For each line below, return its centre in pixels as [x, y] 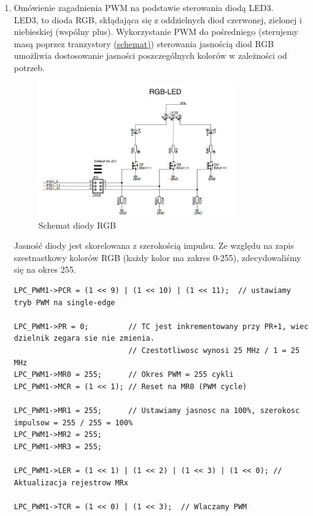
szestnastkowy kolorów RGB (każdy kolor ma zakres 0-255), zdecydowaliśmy [157, 257]
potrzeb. [29, 67]
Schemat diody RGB [77, 225]
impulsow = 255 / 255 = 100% [73, 423]
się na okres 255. [45, 269]
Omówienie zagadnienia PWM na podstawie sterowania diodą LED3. [144, 7]
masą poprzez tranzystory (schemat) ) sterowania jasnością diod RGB [144, 43]
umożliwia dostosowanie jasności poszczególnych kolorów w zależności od [150, 55]
